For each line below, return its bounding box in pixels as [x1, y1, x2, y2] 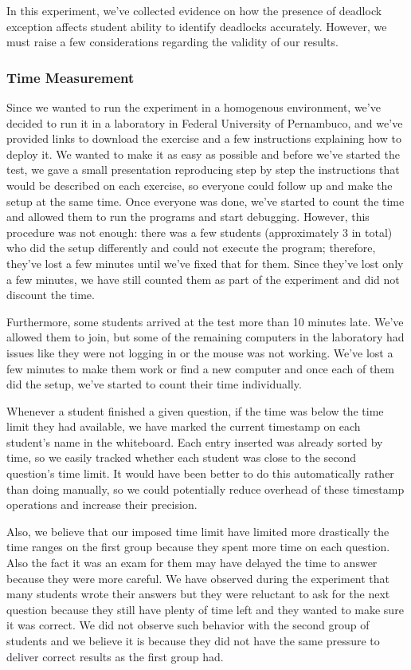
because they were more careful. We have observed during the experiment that [6, 569, 390, 586]
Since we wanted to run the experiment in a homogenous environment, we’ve [6, 99, 381, 115]
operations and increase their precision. [6, 496, 198, 513]
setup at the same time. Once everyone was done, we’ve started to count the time [6, 192, 405, 209]
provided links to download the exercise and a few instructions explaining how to [6, 130, 401, 147]
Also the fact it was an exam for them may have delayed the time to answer [6, 554, 378, 571]
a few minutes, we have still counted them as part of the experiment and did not [6, 270, 400, 287]
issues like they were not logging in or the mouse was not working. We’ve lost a [6, 344, 393, 361]
